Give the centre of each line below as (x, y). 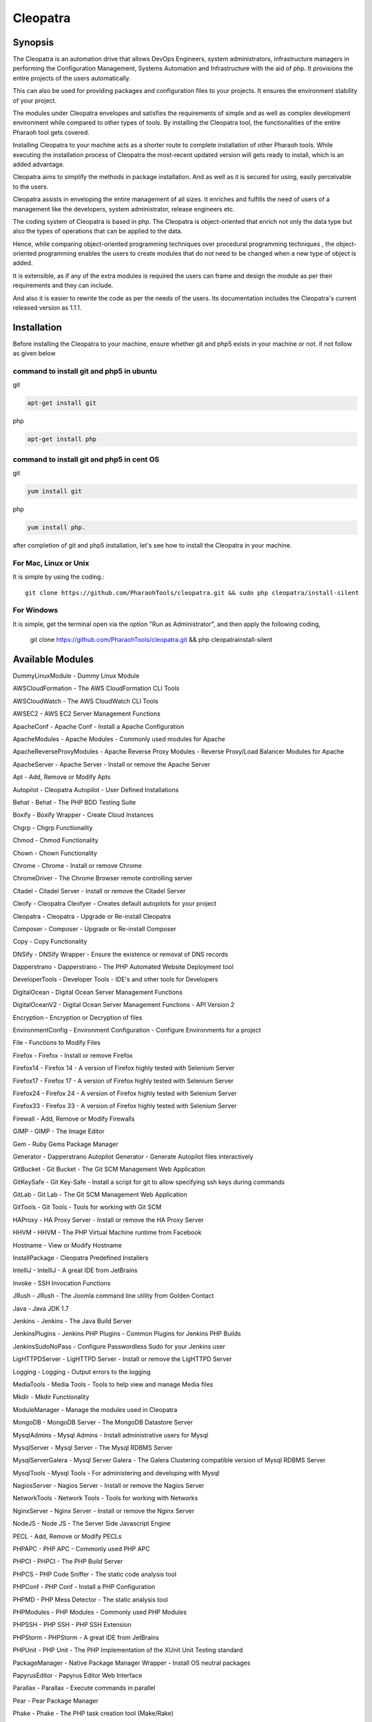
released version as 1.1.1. (47, 308)
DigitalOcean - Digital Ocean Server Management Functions (97, 992)
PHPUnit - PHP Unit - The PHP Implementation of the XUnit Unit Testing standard (128, 1650)
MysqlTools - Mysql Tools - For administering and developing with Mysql (116, 1473)
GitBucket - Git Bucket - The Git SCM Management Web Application (109, 1169)
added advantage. (39, 164)
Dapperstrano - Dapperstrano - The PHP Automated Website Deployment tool (123, 967)
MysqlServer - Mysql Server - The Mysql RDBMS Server (93, 1447)
